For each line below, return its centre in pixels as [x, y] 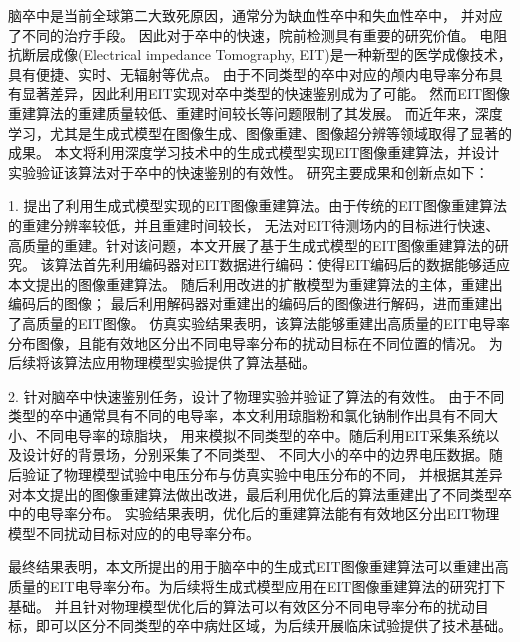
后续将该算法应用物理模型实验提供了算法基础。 [162, 362]
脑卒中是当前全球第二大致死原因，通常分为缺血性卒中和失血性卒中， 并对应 [255, 15]
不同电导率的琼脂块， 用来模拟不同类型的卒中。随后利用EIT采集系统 [260, 434]
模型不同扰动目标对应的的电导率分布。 [134, 532]
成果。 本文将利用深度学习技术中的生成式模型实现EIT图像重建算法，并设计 [254, 152]
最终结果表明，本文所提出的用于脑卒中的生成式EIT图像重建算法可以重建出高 [258, 566]
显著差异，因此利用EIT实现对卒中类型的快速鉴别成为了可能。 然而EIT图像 [266, 93]
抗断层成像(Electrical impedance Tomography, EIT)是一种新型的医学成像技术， [260, 54]
